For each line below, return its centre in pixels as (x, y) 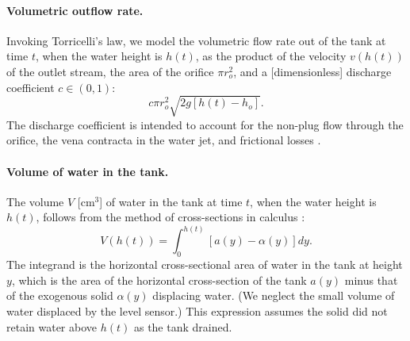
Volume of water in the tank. (88, 171)
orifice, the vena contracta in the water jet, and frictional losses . (164, 140)
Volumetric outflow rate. (75, 10)
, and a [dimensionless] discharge (312, 71)
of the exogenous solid (60, 295)
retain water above (52, 326)
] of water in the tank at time (171, 201)
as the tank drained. (183, 326)
